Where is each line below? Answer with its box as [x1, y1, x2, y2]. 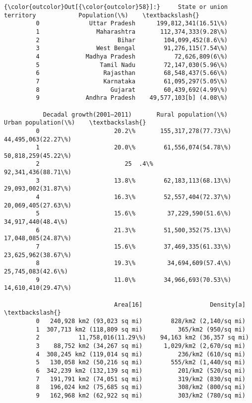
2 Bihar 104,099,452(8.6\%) [36, 36, 228, 44]
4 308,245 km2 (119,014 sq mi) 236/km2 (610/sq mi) [36, 350, 246, 358]
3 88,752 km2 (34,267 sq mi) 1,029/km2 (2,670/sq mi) [36, 342, 246, 349]
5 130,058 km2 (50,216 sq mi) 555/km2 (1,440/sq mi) [36, 359, 246, 366]
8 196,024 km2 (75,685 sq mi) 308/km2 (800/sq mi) [36, 384, 246, 391]
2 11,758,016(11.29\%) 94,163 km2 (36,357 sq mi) [36, 334, 249, 341]
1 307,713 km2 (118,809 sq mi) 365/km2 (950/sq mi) [36, 326, 246, 333]
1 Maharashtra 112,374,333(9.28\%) [36, 28, 228, 35]
